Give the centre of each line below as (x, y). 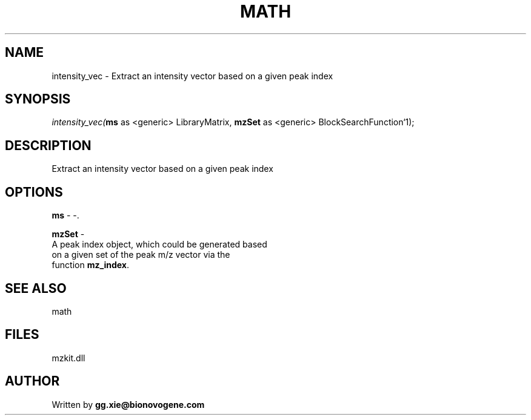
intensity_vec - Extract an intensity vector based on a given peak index (192, 76)
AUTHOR (32, 381)
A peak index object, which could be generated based (159, 244)
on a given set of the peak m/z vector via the (141, 255)
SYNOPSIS (38, 99)
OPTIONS (34, 192)
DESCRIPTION (48, 145)
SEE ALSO (36, 288)
